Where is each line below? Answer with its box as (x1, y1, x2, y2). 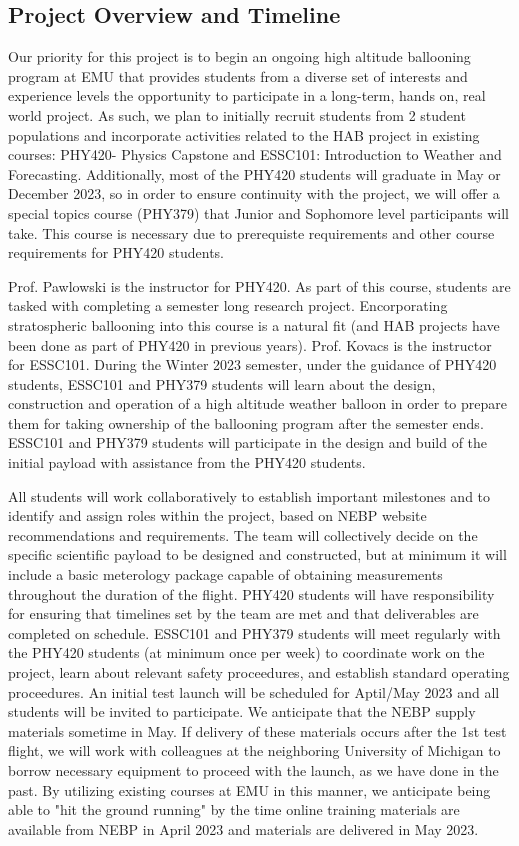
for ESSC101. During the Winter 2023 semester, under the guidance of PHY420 (8, 354, 497, 375)
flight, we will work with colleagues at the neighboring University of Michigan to (8, 740, 501, 761)
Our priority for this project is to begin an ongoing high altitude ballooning (8, 46, 471, 67)
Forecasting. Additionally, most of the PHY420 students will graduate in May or (8, 163, 501, 184)
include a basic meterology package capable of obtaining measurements (8, 564, 443, 585)
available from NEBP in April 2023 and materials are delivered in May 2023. (8, 818, 479, 839)
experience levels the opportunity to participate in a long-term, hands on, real (8, 85, 486, 106)
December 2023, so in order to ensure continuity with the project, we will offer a (8, 183, 500, 204)
